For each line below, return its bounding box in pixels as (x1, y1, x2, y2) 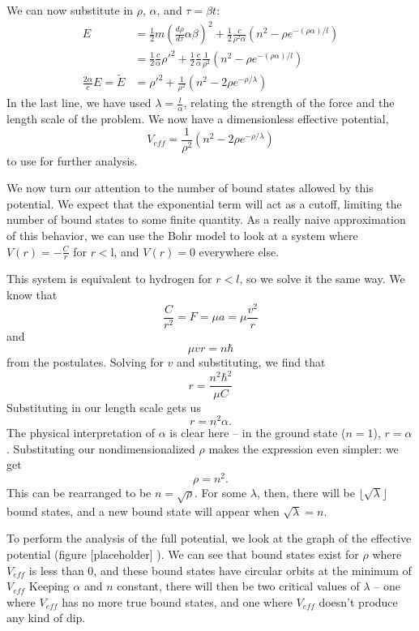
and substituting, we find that (177, 354, 326, 371)
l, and (110, 243, 139, 260)
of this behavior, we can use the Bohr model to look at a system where (6, 227, 358, 244)
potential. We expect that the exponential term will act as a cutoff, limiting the (6, 195, 402, 212)
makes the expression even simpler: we (208, 440, 399, 457)
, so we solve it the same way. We (239, 270, 405, 287)
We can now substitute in (6, 2, 134, 18)
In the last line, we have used (6, 94, 152, 111)
